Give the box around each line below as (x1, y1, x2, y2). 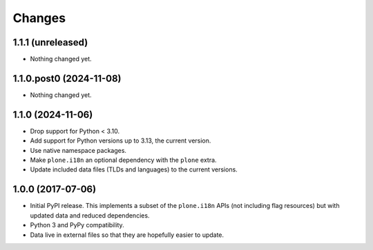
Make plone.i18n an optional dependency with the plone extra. (30, 156, 217, 165)
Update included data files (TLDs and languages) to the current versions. (30, 165, 238, 174)
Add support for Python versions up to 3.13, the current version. (30, 136, 211, 145)
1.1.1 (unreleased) (12, 37, 88, 48)
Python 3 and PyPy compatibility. (30, 221, 124, 229)
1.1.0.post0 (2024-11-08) (12, 72, 122, 84)
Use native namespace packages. (30, 146, 127, 154)
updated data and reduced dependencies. (30, 211, 150, 220)
